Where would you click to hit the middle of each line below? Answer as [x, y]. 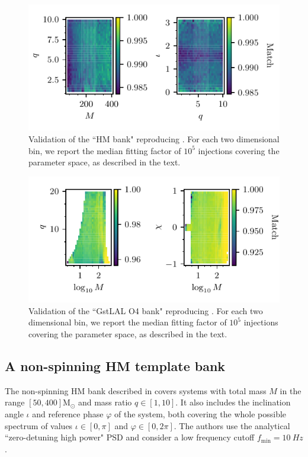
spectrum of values [39, 425]
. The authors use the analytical [232, 425]
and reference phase [68, 413]
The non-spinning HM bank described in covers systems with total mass [136, 390]
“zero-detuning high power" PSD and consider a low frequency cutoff [130, 437]
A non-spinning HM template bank [115, 365]
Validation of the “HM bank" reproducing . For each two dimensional [154, 138]
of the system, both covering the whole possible [200, 413]
